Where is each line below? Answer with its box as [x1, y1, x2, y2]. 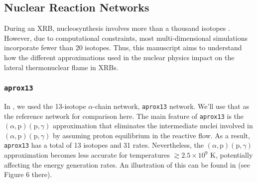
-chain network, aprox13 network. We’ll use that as [93, 100, 249, 111]
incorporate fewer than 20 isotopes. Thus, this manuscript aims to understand [4, 42, 242, 53]
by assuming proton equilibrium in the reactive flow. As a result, [52, 130, 250, 140]
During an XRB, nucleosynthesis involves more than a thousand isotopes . [4, 23, 230, 33]
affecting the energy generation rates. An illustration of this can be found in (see [4, 159, 250, 170]
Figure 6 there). [4, 169, 52, 180]
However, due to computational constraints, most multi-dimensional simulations [4, 32, 248, 43]
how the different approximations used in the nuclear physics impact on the [4, 52, 235, 62]
